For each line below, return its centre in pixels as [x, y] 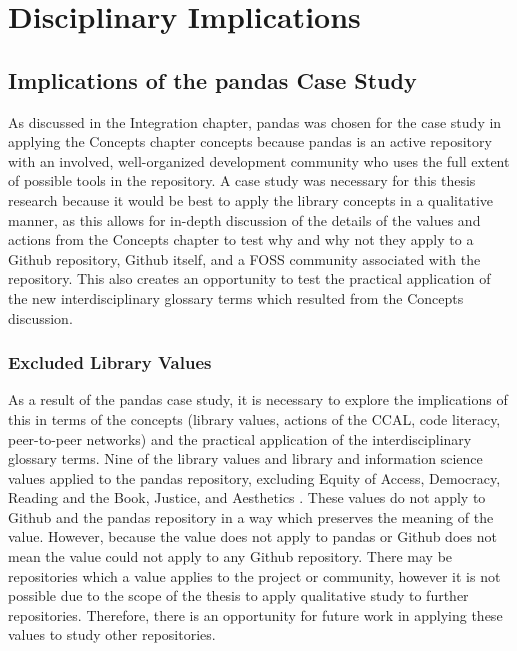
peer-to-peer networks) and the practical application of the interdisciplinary [240, 438]
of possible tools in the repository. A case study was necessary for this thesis [242, 180]
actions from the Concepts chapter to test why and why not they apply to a [241, 239]
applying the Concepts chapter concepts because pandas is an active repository [250, 141]
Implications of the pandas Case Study [212, 79]
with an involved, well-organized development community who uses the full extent [259, 160]
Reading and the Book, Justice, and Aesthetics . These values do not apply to [247, 497]
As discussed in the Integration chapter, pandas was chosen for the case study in [255, 121]
